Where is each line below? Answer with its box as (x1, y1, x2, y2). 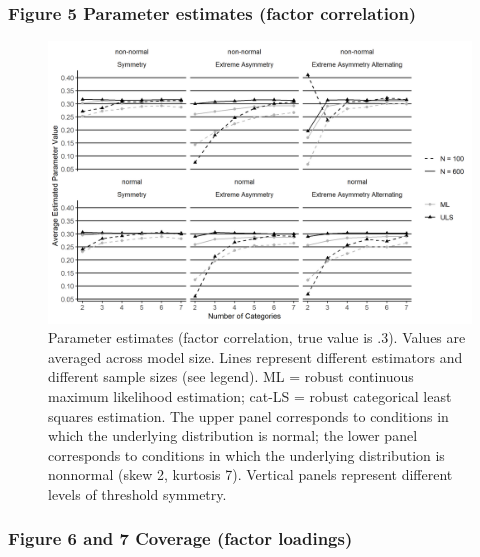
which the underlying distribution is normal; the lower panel (48, 425, 418, 446)
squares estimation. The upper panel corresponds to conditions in (48, 405, 449, 426)
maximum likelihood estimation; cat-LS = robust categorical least (48, 385, 452, 406)
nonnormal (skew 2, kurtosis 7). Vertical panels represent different (48, 464, 453, 485)
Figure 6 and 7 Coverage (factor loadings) (8, 526, 353, 551)
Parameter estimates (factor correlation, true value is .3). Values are (48, 327, 466, 348)
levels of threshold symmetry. (48, 483, 227, 504)
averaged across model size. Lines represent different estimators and (48, 346, 463, 367)
